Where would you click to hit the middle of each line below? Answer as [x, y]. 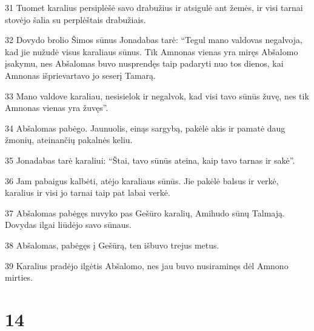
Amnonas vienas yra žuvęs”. [57, 108]
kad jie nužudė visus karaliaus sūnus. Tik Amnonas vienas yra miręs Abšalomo [152, 51]
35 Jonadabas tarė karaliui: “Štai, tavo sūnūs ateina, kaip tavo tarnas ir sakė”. [150, 160]
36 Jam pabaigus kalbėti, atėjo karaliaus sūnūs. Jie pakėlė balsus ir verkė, [142, 180]
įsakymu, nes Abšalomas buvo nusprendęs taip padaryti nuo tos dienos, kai [144, 63]
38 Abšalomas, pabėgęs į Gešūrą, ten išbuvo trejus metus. [112, 245]
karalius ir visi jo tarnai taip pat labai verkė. [88, 192]
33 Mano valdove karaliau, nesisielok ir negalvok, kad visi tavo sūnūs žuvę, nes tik [157, 95]
